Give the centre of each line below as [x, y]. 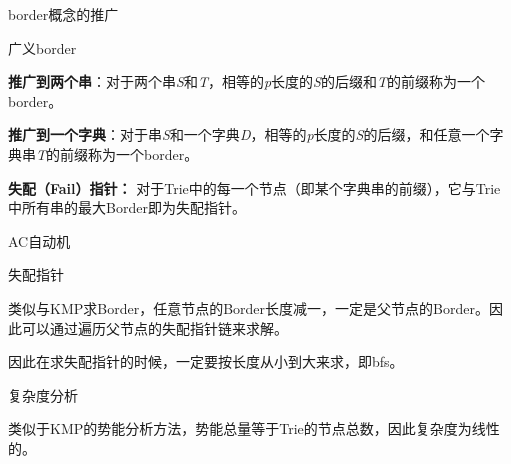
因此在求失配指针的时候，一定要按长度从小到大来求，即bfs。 [206, 361]
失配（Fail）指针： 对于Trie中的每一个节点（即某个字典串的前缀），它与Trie [254, 187]
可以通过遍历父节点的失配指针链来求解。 [154, 327]
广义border [42, 47]
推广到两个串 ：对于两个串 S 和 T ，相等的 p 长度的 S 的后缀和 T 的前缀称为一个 [246, 81]
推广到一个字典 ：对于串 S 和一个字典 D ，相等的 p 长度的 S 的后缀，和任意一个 [249, 134]
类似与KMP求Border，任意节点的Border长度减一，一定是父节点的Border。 [248, 307]
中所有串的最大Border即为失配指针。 [127, 207]
